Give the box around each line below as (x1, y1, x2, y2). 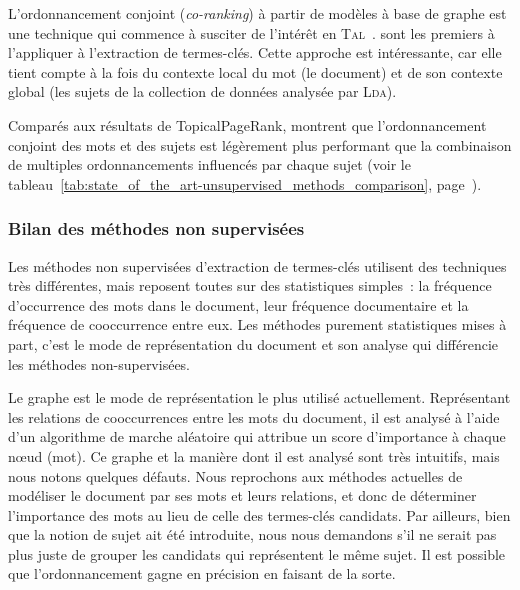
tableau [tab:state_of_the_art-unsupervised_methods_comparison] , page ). (8, 173, 482, 194)
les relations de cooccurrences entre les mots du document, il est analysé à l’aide (8, 406, 500, 427)
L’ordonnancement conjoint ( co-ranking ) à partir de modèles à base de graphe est (8, 3, 507, 23)
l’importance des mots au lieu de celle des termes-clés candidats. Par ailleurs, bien (8, 504, 511, 525)
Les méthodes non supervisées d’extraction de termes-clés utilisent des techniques (8, 255, 507, 276)
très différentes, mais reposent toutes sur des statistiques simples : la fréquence (8, 275, 492, 296)
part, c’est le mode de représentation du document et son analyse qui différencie (8, 333, 499, 354)
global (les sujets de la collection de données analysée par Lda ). (8, 81, 397, 102)
